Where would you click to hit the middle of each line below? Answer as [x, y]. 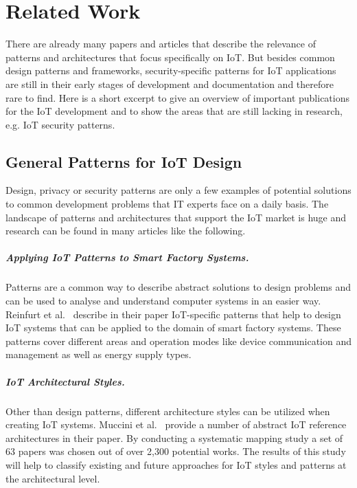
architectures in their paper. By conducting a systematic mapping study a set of [174, 437]
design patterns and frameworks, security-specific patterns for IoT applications [171, 70]
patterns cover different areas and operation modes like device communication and [179, 341]
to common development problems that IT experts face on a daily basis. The [167, 204]
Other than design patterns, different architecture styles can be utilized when [168, 411]
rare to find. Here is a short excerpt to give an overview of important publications [178, 97]
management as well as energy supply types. [99, 354]
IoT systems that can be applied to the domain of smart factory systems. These [173, 328]
